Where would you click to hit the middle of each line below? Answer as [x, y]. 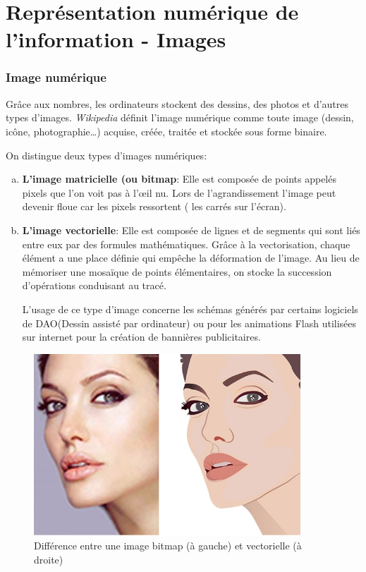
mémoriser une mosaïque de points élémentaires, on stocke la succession [177, 271]
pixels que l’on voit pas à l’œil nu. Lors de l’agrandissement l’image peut [179, 192]
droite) [49, 559]
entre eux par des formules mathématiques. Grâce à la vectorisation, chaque [186, 244]
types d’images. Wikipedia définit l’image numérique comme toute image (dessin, [180, 117]
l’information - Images [116, 39]
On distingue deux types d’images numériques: [106, 155]
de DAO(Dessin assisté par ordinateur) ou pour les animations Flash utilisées [189, 323]
